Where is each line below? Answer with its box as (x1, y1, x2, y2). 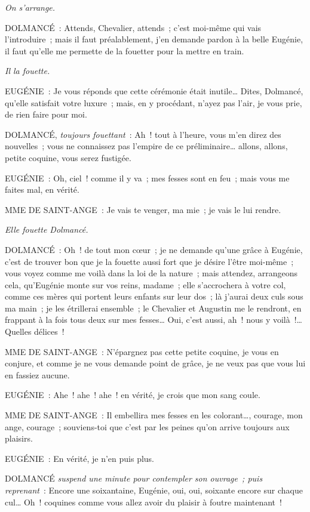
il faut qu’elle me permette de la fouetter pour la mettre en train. (5, 44, 244, 57)
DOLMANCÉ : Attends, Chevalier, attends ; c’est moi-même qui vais (5, 21, 262, 33)
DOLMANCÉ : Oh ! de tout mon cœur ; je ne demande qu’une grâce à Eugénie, (5, 243, 303, 255)
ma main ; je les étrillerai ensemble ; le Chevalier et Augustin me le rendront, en (5, 301, 302, 314)
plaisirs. (5, 432, 33, 445)
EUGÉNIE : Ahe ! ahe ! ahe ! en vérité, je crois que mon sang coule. (5, 388, 260, 401)
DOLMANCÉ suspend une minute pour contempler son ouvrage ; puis (5, 472, 263, 485)
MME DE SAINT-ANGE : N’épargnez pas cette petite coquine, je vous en (5, 345, 279, 357)
